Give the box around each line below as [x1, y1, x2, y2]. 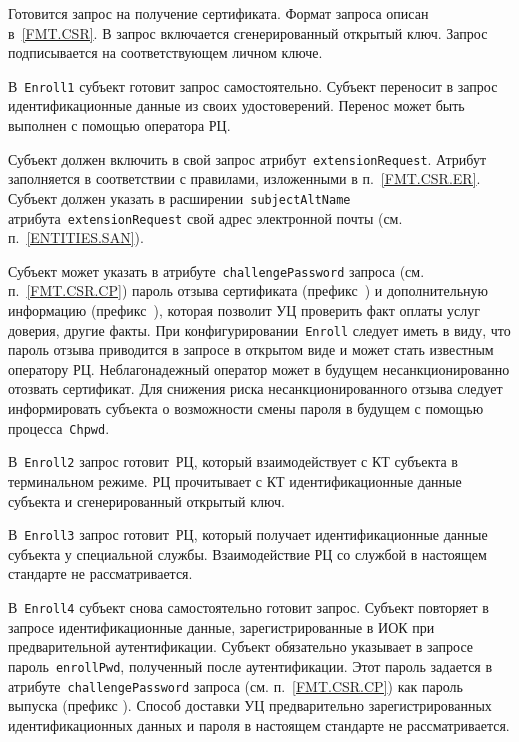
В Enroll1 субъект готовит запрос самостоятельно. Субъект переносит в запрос [8, 75, 498, 96]
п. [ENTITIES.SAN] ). [8, 227, 144, 248]
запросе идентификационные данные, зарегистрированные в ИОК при [8, 616, 435, 637]
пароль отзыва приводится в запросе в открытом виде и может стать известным [8, 339, 494, 360]
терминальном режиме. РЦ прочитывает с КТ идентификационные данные [8, 470, 462, 491]
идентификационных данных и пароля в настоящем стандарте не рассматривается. [8, 714, 510, 735]
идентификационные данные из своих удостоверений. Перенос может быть [8, 95, 465, 116]
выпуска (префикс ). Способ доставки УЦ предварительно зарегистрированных [8, 695, 492, 716]
